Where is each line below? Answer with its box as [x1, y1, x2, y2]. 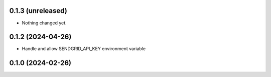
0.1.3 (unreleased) [9, 6, 67, 15]
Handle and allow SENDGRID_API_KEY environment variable [22, 46, 146, 52]
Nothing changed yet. [22, 20, 67, 26]
